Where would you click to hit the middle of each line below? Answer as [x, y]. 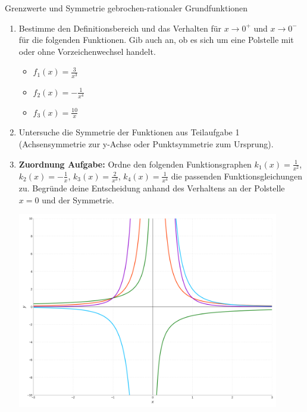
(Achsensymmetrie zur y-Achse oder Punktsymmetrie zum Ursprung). [146, 144]
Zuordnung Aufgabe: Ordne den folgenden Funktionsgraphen [135, 164]
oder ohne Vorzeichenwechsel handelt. [87, 51]
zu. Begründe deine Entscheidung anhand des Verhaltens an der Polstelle [152, 188]
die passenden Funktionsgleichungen [236, 176]
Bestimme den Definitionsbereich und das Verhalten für [120, 28]
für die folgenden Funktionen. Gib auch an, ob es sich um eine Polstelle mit [156, 40]
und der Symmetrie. [78, 199]
